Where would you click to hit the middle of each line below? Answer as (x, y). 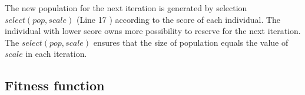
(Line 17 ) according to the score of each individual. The (178, 19)
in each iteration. (56, 54)
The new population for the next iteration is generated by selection (126, 8)
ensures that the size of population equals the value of (191, 42)
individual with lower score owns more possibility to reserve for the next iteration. (153, 31)
